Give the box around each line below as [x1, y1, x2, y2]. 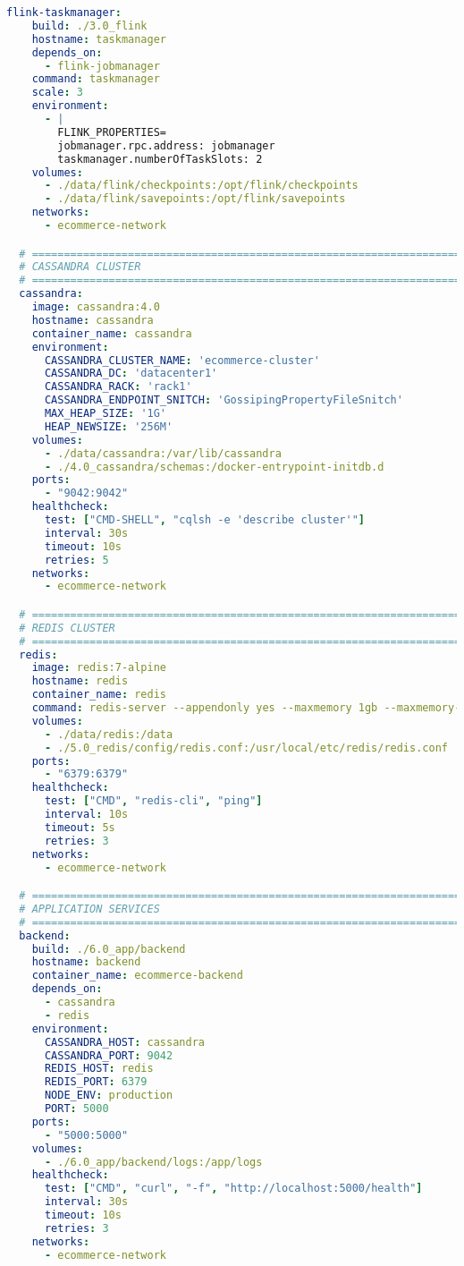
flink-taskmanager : [6, 6, 122, 19]
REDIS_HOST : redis [44, 1062, 154, 1075]
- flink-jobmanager [44, 59, 160, 72]
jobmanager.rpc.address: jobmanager [57, 139, 275, 152]
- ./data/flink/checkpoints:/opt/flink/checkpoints [44, 179, 359, 192]
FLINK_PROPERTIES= [57, 125, 166, 139]
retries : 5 [44, 553, 109, 566]
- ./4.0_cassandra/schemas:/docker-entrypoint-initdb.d [44, 460, 384, 473]
